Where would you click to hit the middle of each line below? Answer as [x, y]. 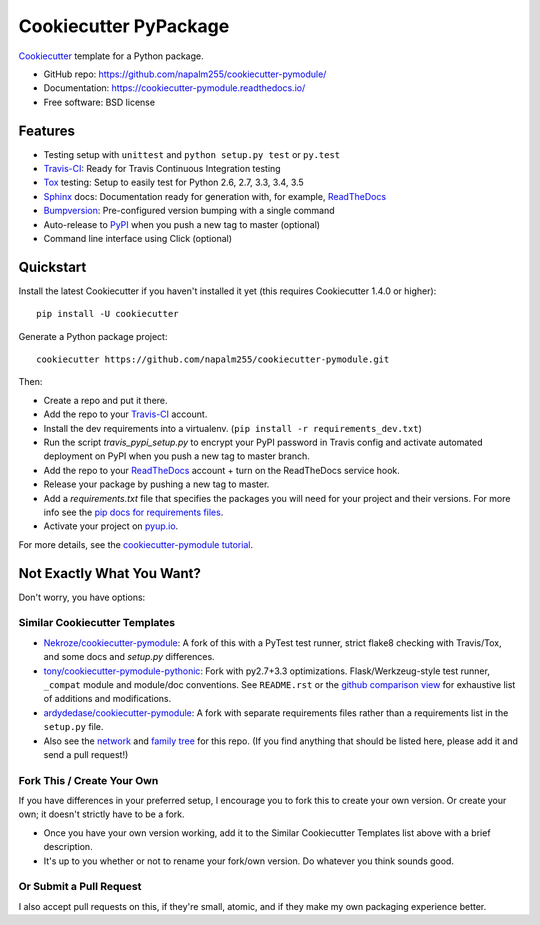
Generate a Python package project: [93, 336]
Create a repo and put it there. [106, 400]
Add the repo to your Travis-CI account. [125, 414]
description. [68, 847]
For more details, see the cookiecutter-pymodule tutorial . [136, 544]
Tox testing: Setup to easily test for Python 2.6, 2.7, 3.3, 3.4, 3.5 [173, 182]
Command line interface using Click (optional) [138, 238]
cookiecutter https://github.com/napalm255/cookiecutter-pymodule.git [213, 359]
